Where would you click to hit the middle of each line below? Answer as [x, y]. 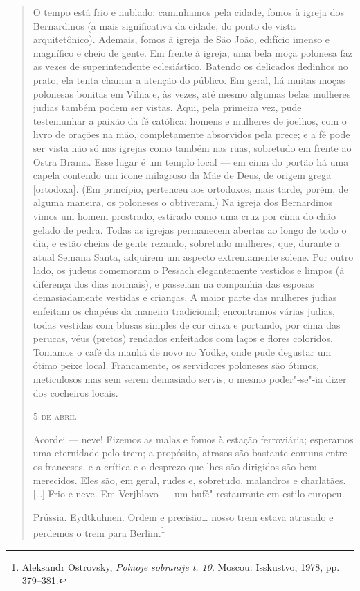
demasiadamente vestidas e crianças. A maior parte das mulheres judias [185, 297]
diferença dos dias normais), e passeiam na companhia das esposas [173, 283]
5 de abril [55, 416]
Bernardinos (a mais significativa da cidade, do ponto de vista [164, 25]
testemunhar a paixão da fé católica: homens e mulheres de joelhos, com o [190, 120]
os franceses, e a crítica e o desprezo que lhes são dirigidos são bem [175, 466]
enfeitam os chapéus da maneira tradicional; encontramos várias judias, [184, 311]
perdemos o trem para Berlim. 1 [99, 532]
